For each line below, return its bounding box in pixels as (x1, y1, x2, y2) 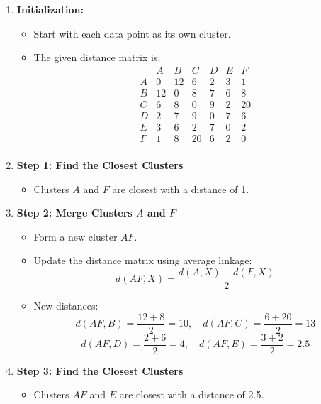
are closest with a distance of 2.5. (119, 387, 264, 402)
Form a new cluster (33, 229, 118, 244)
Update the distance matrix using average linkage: (33, 253, 252, 268)
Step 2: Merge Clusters (16, 205, 133, 220)
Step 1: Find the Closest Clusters (16, 158, 184, 173)
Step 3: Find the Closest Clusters (16, 363, 184, 378)
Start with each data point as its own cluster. (33, 26, 231, 40)
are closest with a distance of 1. (112, 181, 249, 196)
